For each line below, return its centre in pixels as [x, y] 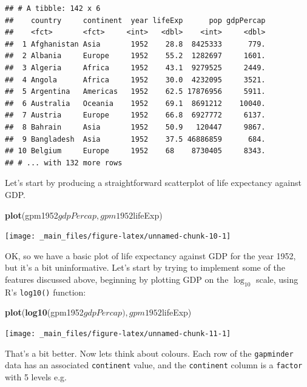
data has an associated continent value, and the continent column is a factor [154, 365]
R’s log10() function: [46, 292]
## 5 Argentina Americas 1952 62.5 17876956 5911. [135, 92]
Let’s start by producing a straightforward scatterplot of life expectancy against [153, 183]
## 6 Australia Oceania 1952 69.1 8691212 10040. [135, 103]
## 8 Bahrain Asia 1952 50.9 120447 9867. [135, 127]
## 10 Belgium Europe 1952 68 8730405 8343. [135, 151]
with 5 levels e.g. [36, 376]
